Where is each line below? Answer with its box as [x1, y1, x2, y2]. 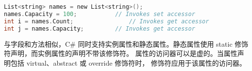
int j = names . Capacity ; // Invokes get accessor [4, 25, 195, 32]
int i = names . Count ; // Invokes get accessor [4, 18, 209, 25]
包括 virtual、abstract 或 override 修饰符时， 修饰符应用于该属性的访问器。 [10, 57, 246, 68]
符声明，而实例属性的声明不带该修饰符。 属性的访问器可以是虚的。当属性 [4, 48, 237, 58]
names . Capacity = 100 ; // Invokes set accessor [4, 10, 195, 18]
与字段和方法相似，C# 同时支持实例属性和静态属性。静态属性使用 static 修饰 [4, 38, 249, 49]
